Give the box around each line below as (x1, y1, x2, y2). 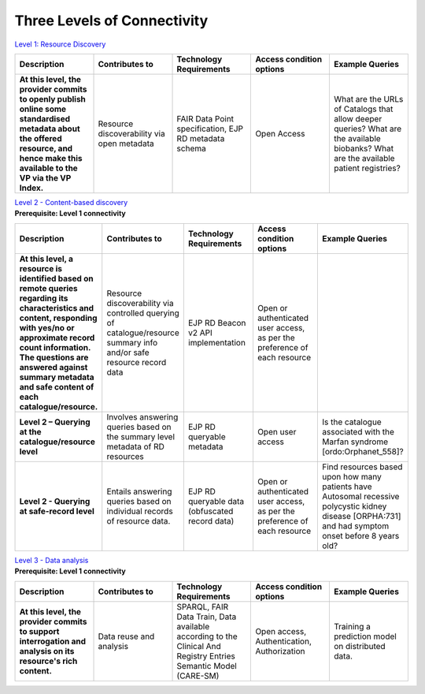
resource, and (19, 143, 73, 154)
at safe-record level (19, 506, 94, 517)
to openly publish (19, 93, 87, 104)
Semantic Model (176, 660, 238, 671)
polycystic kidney (322, 501, 387, 512)
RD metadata (176, 132, 225, 144)
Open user (257, 426, 297, 437)
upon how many (322, 471, 382, 482)
